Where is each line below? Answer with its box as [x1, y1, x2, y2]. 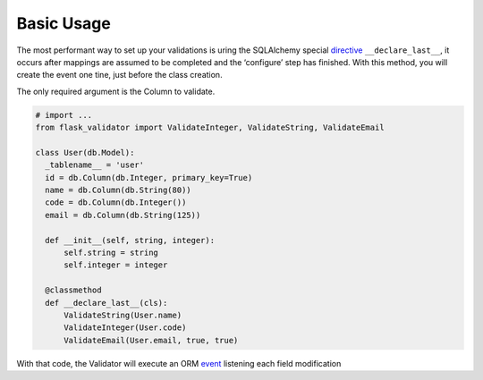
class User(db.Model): [35, 148, 135, 157]
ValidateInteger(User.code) [64, 323, 187, 333]
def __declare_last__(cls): [45, 298, 168, 308]
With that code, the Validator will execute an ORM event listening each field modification [16, 358, 342, 368]
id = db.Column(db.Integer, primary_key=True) [45, 173, 253, 182]
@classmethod [45, 285, 102, 295]
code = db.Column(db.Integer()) [45, 198, 187, 207]
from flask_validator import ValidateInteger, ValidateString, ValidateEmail [35, 122, 385, 133]
